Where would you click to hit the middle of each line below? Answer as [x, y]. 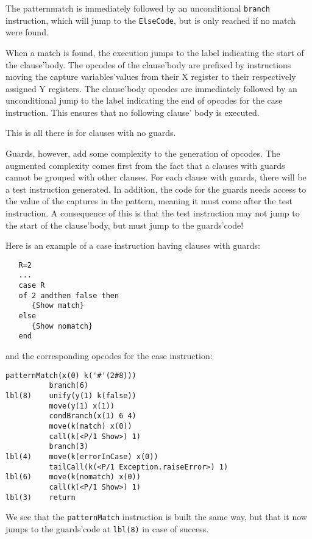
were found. [27, 32]
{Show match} [58, 306]
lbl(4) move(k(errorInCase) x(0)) [82, 456]
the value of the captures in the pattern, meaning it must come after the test [149, 201]
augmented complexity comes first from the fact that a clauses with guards [145, 165]
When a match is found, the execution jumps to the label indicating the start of [155, 52]
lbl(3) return [41, 497]
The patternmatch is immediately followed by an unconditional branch [138, 8]
